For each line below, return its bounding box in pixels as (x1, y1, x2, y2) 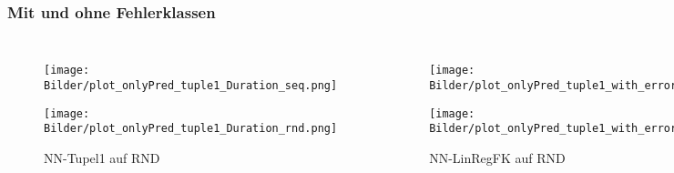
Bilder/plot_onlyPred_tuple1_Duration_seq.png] (44, 78, 338, 92)
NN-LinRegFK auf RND (429, 148, 566, 167)
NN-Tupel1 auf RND (44, 148, 160, 167)
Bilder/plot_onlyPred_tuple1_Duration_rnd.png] (44, 122, 338, 136)
